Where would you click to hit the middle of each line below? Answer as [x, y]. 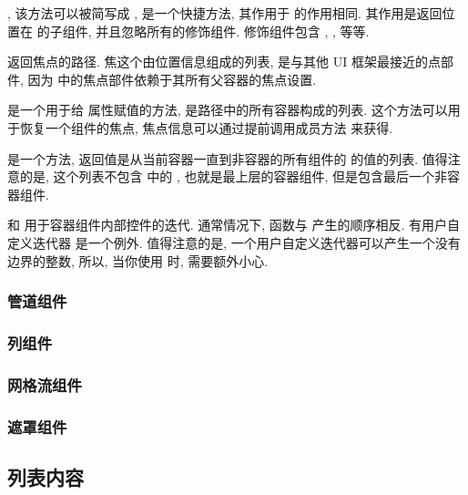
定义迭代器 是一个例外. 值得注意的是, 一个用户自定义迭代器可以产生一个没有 [234, 242]
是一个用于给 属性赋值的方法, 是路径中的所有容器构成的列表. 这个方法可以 [228, 110]
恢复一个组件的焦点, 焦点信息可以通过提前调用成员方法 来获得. [206, 127]
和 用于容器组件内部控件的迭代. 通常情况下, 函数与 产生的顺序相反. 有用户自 [234, 225]
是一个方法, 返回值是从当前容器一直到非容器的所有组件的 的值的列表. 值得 [228, 158]
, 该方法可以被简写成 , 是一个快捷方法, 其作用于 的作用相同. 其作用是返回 [225, 13]
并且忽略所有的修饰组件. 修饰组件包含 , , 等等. [233, 31]
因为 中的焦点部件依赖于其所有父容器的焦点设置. [172, 79]
